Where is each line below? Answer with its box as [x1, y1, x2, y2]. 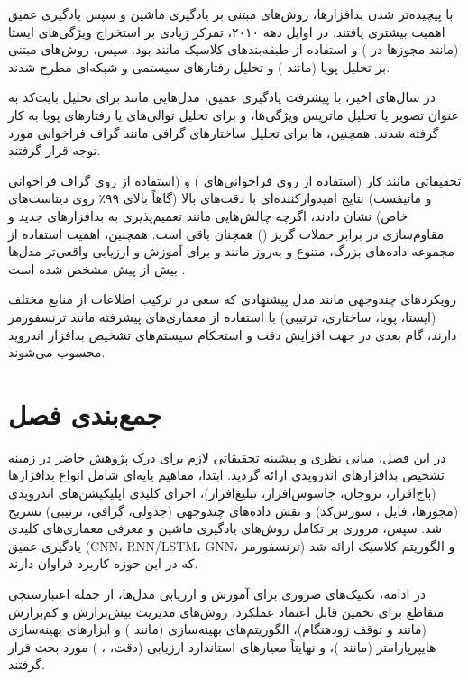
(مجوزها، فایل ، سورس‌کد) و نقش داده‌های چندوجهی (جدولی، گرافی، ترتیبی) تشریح [8, 501, 459, 519]
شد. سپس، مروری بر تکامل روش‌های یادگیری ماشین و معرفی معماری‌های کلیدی [8, 519, 443, 538]
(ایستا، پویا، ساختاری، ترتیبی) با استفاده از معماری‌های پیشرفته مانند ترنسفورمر [8, 307, 436, 326]
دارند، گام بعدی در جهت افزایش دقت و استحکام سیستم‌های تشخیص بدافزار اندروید [8, 325, 457, 344]
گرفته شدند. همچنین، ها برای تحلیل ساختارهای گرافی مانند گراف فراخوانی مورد [8, 123, 439, 142]
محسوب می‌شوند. [8, 343, 106, 362]
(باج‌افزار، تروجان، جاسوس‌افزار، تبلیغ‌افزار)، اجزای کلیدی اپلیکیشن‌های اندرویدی [8, 483, 436, 501]
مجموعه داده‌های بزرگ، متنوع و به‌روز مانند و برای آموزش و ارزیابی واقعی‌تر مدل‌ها [8, 242, 454, 261]
